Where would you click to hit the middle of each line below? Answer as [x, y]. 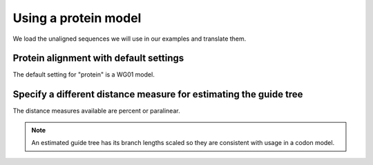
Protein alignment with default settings [98, 58]
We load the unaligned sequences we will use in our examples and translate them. [130, 39]
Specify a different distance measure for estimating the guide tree [158, 94]
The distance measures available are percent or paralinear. [96, 111]
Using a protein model [77, 18]
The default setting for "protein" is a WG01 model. [84, 75]
